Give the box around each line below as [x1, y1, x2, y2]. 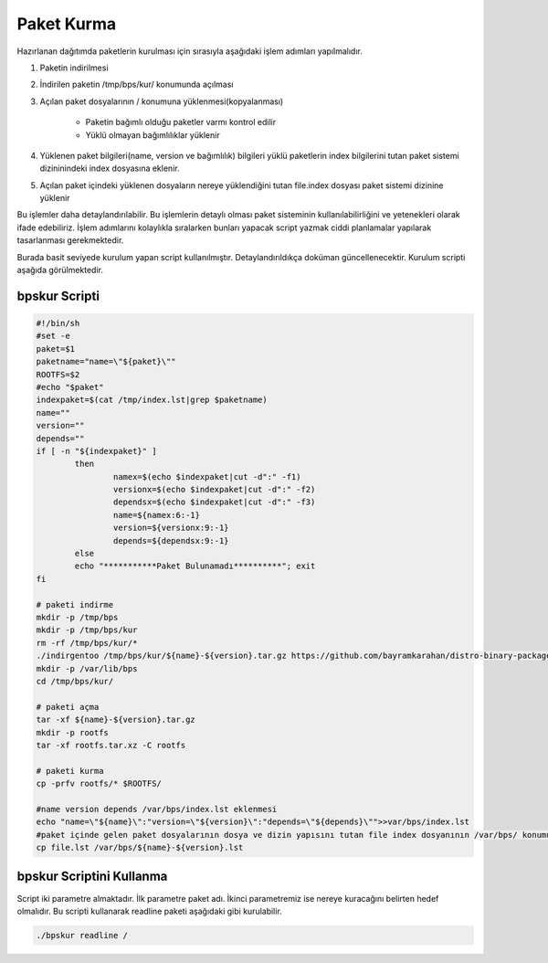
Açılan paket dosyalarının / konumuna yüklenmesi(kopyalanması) [39, 96, 284, 107]
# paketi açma [36, 702, 100, 712]
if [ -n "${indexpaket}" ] [36, 446, 157, 456]
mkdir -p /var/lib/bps [36, 663, 138, 673]
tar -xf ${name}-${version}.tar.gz [36, 714, 195, 725]
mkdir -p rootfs [36, 727, 110, 737]
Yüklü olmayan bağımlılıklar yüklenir [85, 129, 220, 141]
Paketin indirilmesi [39, 62, 109, 73]
